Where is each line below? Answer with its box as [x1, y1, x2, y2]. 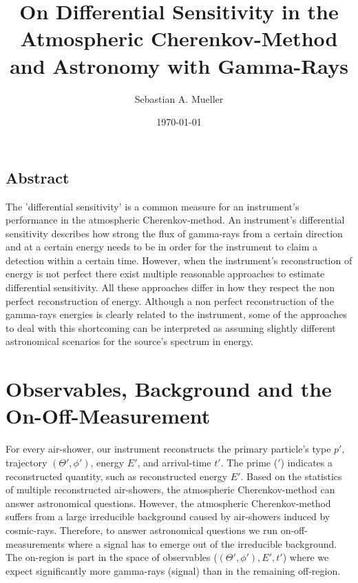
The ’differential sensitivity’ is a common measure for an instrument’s [6, 199, 299, 213]
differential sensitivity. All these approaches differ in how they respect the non [6, 280, 335, 295]
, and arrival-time [137, 455, 211, 469]
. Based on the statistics [240, 468, 342, 483]
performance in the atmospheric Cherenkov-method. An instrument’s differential [6, 213, 345, 227]
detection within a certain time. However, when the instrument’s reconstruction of [6, 253, 352, 267]
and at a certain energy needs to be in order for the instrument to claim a [6, 239, 318, 254]
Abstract [6, 166, 70, 188]
